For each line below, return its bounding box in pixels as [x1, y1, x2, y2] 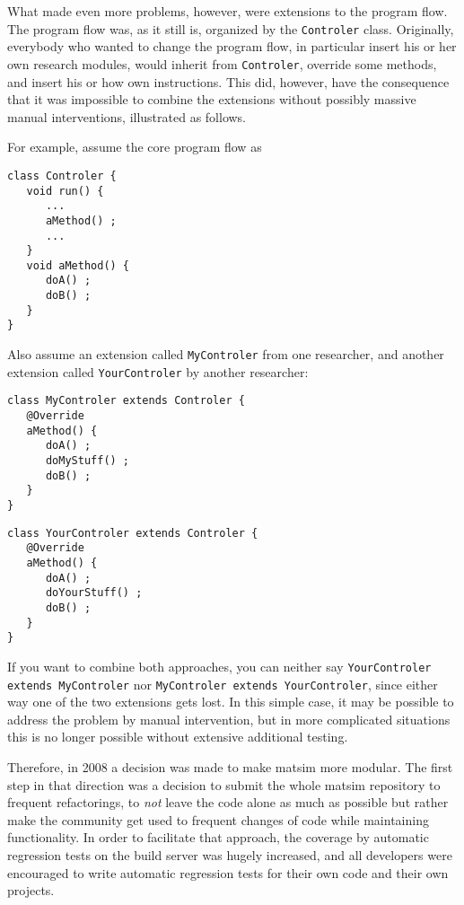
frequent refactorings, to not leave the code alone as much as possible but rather [7, 793, 449, 812]
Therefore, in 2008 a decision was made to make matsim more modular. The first [7, 758, 453, 776]
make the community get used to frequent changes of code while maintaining [7, 810, 429, 829]
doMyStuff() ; [45, 454, 130, 468]
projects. [7, 881, 55, 900]
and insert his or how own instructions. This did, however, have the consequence [7, 72, 450, 91]
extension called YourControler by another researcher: [7, 362, 309, 381]
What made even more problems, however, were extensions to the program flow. [7, 2, 448, 20]
